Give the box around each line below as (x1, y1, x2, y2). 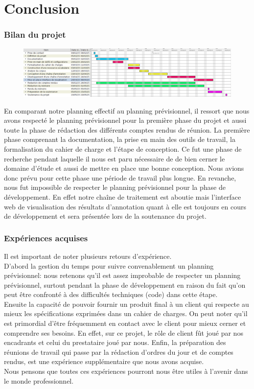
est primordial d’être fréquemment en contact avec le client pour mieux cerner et (4, 318, 246, 328)
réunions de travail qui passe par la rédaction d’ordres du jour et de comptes (4, 346, 233, 357)
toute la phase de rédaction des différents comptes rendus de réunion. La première (4, 124, 250, 135)
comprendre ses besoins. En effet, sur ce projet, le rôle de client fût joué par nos (4, 327, 243, 338)
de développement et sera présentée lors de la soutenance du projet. (4, 211, 207, 221)
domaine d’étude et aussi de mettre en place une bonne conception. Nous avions (4, 163, 244, 173)
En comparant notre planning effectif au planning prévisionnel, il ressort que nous (4, 105, 250, 115)
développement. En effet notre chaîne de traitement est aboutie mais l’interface (4, 191, 241, 202)
